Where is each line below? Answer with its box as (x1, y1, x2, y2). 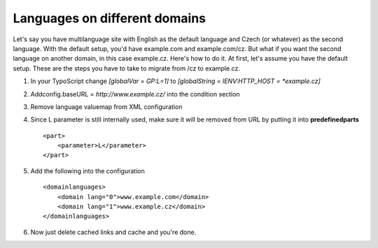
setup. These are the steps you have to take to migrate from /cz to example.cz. (13, 64, 241, 73)
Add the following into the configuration (30, 166, 145, 175)
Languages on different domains (13, 10, 206, 26)
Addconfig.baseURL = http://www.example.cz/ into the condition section (30, 89, 241, 98)
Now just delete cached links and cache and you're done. (30, 228, 197, 236)
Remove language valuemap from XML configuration (30, 102, 183, 111)
